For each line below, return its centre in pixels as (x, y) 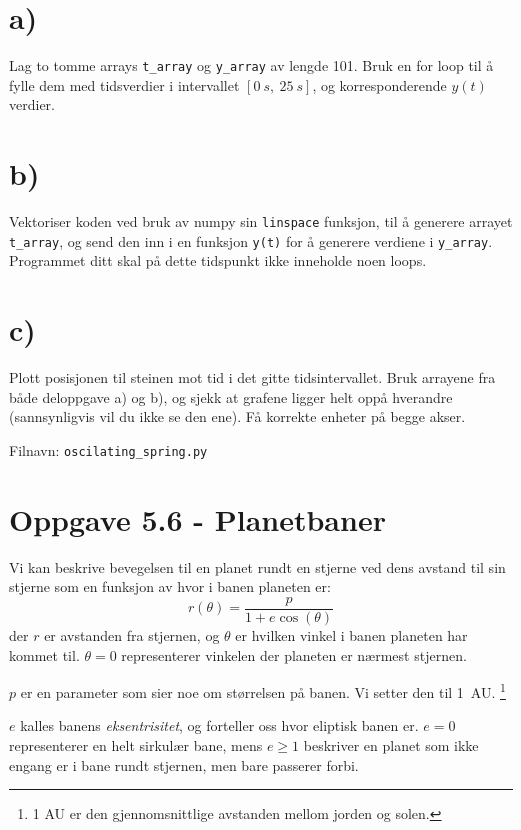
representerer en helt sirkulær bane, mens (136, 744)
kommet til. (44, 654)
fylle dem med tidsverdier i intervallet (124, 84)
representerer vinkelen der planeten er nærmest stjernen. (294, 654)
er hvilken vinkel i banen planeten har (351, 634)
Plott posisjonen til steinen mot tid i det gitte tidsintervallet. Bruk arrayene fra (252, 377)
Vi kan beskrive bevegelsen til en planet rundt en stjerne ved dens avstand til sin (257, 566)
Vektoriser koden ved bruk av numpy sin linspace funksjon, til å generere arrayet (261, 221)
